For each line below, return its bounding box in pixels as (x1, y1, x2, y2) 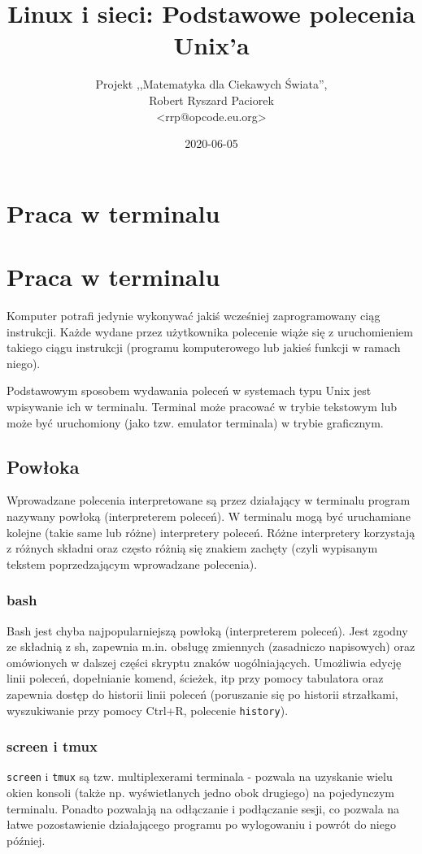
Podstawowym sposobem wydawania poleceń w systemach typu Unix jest (7, 382, 372, 399)
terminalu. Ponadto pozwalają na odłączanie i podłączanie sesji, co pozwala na (7, 800, 400, 817)
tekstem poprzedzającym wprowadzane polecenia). (7, 555, 258, 572)
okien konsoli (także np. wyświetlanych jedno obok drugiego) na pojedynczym (7, 784, 395, 801)
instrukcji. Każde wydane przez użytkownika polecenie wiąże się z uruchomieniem (7, 323, 413, 340)
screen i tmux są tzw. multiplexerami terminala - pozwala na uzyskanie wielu (7, 768, 393, 785)
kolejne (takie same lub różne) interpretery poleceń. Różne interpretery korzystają (7, 523, 415, 540)
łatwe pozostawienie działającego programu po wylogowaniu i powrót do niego (7, 816, 396, 833)
